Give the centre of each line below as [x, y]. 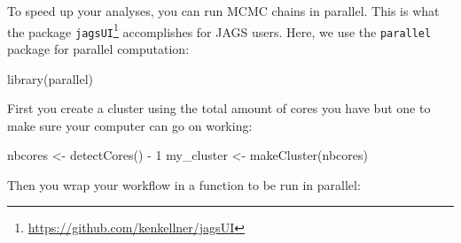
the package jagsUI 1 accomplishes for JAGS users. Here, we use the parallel [219, 30]
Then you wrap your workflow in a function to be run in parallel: [184, 184]
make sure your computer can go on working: [130, 125]
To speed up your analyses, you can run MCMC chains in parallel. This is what [223, 11]
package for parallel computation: [98, 48]
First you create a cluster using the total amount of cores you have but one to [219, 108]
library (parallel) [50, 78]
